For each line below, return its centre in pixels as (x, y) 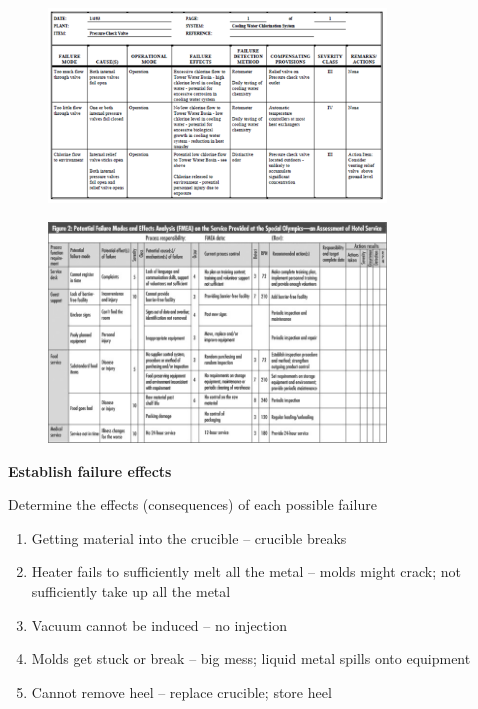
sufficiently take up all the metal (131, 590)
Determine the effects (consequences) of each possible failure (192, 504)
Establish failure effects (90, 470)
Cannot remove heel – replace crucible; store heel (181, 691)
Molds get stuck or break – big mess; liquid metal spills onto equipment (251, 658)
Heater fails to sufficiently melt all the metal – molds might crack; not (246, 571)
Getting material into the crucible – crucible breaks (189, 537)
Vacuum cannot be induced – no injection (159, 624)
